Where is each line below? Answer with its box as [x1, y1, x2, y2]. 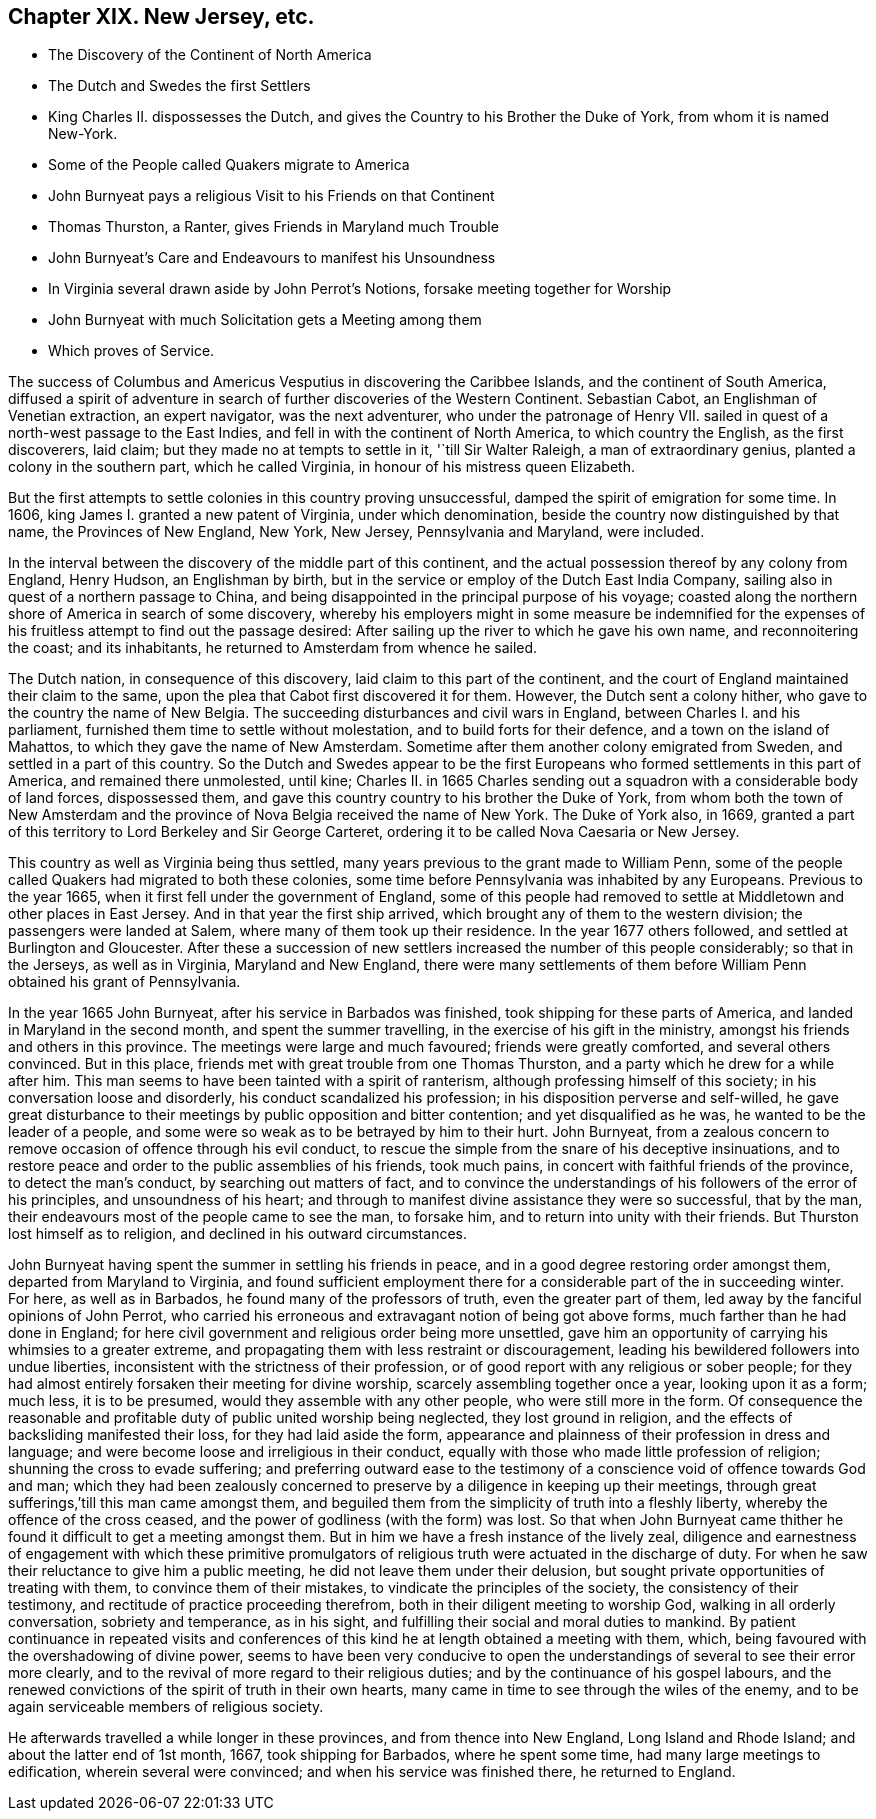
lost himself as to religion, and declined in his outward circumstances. [8, 1225, 467, 1243]
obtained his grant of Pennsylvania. [8, 973, 241, 991]
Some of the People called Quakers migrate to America [48, 156, 410, 174]
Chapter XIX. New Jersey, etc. [8, 4, 315, 29]
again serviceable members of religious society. [8, 1698, 324, 1716]
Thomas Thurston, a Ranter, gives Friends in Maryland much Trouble [48, 218, 499, 236]
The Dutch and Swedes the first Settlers [48, 77, 311, 95]
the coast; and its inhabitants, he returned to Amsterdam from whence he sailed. [8, 639, 538, 657]
